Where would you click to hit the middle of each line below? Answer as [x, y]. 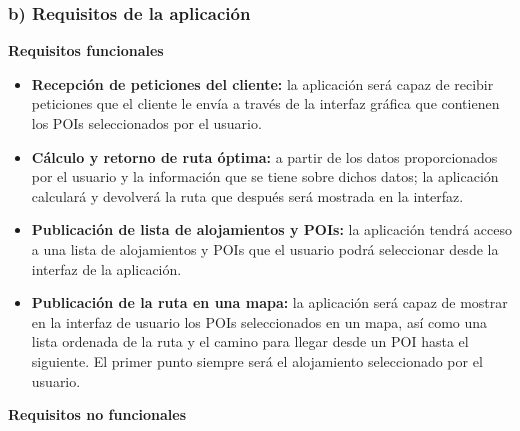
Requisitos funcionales [86, 50]
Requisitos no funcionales [97, 414]
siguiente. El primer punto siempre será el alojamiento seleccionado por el [257, 360]
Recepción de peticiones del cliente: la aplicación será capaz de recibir [262, 83]
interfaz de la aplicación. [106, 268]
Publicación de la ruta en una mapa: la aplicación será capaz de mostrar [269, 302]
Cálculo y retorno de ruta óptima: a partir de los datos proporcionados [264, 156]
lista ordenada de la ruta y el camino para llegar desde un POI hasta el [250, 341]
